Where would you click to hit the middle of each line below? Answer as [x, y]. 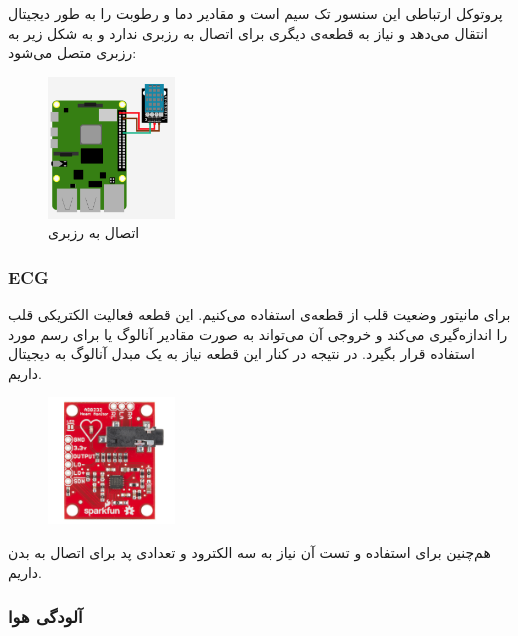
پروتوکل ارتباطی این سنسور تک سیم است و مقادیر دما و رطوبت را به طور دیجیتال [255, 13]
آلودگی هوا [45, 616]
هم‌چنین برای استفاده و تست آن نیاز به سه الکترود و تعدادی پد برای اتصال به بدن [249, 552]
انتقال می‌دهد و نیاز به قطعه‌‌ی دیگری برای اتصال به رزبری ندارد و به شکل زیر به [248, 32]
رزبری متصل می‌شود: [72, 52]
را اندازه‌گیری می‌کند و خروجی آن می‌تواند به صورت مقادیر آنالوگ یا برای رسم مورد [258, 333]
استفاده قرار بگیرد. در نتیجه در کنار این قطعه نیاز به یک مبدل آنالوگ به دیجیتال [241, 353]
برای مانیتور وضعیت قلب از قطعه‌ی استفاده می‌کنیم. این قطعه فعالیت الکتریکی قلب [259, 313]
